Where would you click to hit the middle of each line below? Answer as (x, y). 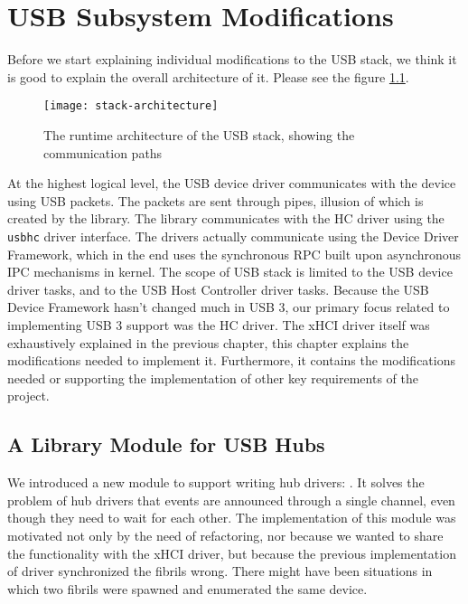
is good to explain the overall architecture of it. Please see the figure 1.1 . (208, 76)
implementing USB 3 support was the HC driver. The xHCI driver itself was (219, 324)
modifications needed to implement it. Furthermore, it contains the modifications (232, 360)
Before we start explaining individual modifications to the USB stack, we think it (232, 59)
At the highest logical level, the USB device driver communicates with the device (232, 183)
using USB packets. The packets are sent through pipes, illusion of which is (215, 200)
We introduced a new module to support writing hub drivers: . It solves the (216, 482)
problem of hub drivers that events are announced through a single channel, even (231, 500)
